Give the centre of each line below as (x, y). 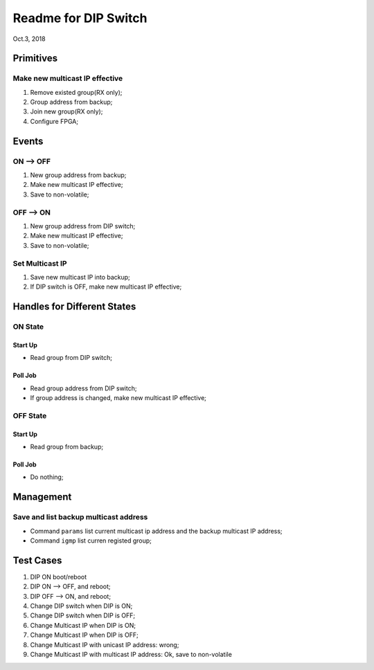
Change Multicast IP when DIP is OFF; (84, 635)
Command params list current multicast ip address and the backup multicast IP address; (157, 531)
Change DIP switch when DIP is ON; (81, 606)
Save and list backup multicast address (80, 517)
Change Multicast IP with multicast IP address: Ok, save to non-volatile (131, 654)
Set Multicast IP (40, 263)
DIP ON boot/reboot (59, 577)
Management (42, 497)
